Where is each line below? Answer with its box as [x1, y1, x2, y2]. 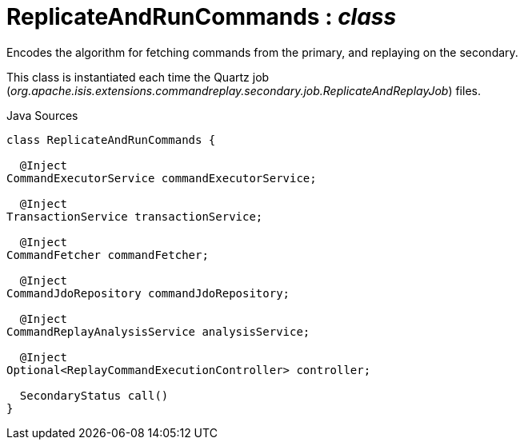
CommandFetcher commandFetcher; [6, 248, 209, 261]
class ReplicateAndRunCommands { [6, 133, 216, 146]
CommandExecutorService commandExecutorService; [6, 171, 317, 185]
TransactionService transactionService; [6, 209, 263, 223]
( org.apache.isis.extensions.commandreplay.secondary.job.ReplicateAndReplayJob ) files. [6, 83, 481, 98]
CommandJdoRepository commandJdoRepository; [6, 286, 290, 300]
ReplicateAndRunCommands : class [6, 3, 397, 30]
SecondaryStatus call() [19, 388, 169, 402]
